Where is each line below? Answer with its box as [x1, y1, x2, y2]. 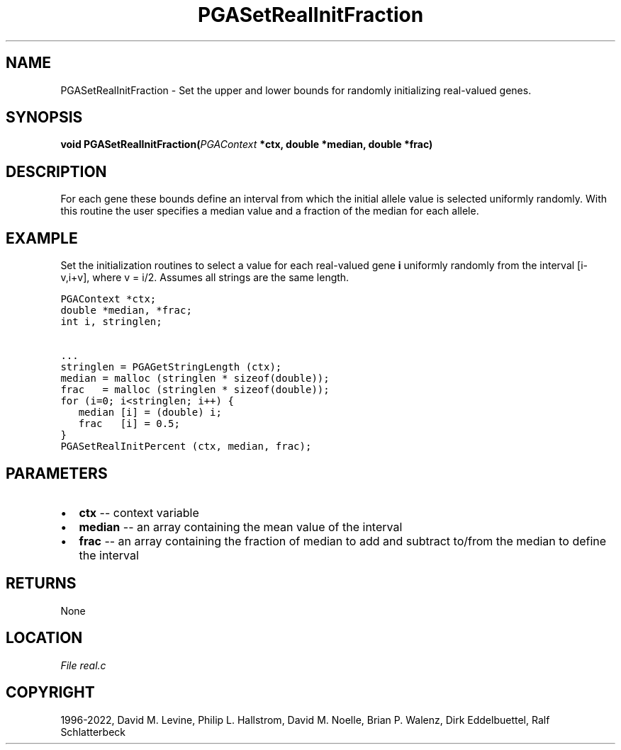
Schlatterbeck [60, 725, 125, 738]
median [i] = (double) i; [78, 407, 222, 419]
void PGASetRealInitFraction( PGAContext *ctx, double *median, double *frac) [60, 138, 433, 151]
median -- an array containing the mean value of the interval [79, 519, 403, 534]
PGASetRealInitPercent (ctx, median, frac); [60, 441, 312, 453]
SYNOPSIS [6, 108, 83, 127]
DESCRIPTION [6, 162, 107, 181]
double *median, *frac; [60, 305, 192, 317]
